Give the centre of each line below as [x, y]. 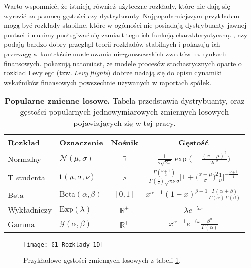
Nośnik [125, 143]
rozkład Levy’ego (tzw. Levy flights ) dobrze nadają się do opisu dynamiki [113, 73]
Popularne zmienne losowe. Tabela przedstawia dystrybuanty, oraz [125, 101]
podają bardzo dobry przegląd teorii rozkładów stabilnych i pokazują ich [112, 44]
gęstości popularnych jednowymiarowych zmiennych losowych [125, 112]
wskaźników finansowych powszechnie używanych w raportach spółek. [108, 82]
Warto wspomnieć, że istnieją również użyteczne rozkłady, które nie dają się [117, 6]
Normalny [25, 159]
